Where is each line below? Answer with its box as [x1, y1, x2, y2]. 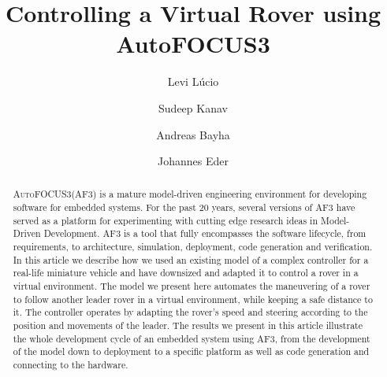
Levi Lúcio [167, 73, 219, 90]
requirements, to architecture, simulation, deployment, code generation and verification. [13, 240, 373, 253]
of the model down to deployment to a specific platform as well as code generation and [13, 345, 370, 358]
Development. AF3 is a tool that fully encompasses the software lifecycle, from [43, 227, 367, 240]
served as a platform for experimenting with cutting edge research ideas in [13, 213, 318, 227]
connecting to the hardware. [13, 358, 128, 371]
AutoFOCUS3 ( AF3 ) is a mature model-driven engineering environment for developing [13, 187, 367, 201]
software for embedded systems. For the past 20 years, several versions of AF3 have [13, 201, 355, 214]
